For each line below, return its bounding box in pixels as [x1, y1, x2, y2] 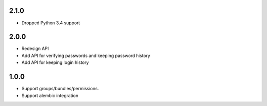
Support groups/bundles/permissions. [21, 86, 99, 92]
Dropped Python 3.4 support [21, 20, 80, 26]
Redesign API [21, 46, 49, 52]
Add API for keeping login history [21, 59, 89, 65]
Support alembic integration [21, 92, 79, 99]
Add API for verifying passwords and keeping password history [21, 53, 150, 58]
